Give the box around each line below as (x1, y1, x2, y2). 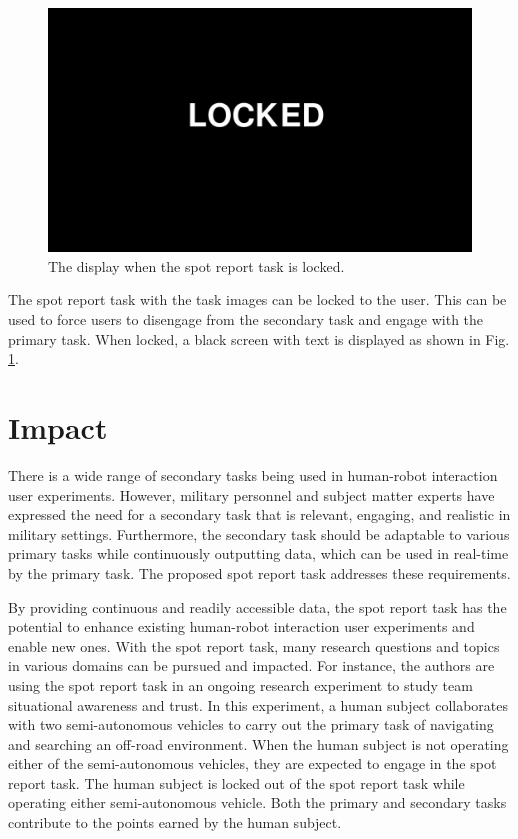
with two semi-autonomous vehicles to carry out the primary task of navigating (8, 714, 494, 735)
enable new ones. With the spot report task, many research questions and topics (8, 635, 500, 656)
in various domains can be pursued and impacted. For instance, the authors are (8, 655, 495, 676)
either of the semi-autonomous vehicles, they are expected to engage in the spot (8, 753, 497, 774)
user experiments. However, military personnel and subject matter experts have (8, 484, 495, 505)
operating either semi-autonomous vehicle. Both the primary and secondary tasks (8, 792, 507, 813)
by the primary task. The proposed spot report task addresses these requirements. (8, 562, 511, 583)
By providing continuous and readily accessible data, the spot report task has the (8, 596, 507, 617)
